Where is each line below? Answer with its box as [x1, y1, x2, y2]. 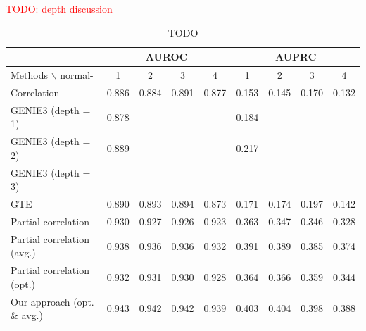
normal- [60, 68, 94, 82]
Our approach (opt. [11, 294, 94, 308]
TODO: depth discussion [6, 1, 113, 15]
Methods [11, 68, 48, 82]
